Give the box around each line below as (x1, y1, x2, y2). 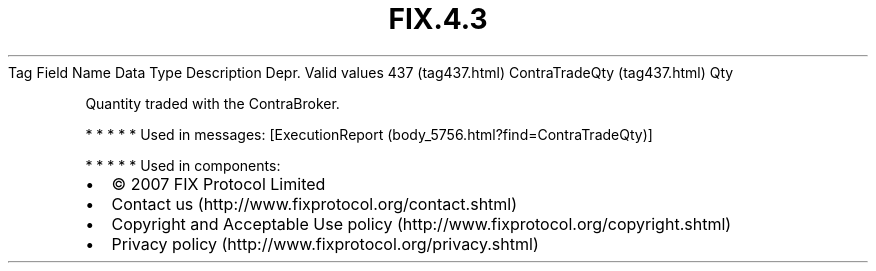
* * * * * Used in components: (85, 156, 281, 174)
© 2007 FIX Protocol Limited (111, 173, 326, 194)
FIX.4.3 (388, 2, 488, 36)
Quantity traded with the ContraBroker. (85, 94, 340, 112)
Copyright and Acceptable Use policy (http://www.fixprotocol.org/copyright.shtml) (111, 213, 732, 234)
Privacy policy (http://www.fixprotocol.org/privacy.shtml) (111, 233, 539, 254)
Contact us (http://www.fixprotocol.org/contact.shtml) (111, 193, 518, 214)
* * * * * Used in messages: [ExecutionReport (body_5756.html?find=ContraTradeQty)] (85, 125, 653, 143)
